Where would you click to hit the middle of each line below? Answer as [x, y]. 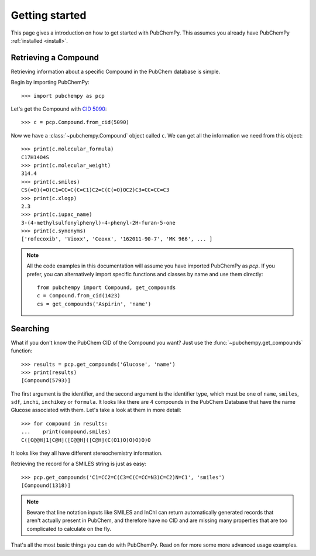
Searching [30, 329]
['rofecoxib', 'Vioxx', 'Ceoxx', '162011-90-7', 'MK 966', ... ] [117, 239]
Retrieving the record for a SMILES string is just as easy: [78, 464]
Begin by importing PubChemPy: [50, 83]
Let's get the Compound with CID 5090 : [59, 109]
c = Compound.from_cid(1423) [79, 296]
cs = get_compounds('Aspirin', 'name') [94, 304]
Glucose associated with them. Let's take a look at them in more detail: [96, 410]
